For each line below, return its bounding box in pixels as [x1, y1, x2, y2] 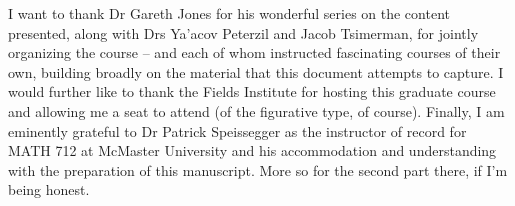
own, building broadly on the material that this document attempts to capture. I [8, 61, 504, 82]
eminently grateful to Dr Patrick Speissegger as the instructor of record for [8, 120, 467, 141]
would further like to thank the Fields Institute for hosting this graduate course [8, 81, 496, 102]
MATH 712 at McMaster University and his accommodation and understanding [8, 140, 497, 161]
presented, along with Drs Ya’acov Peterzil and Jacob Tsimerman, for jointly [8, 22, 479, 43]
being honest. [8, 179, 90, 200]
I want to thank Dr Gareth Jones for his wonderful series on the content [8, 3, 450, 23]
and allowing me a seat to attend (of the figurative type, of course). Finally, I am [8, 100, 505, 121]
